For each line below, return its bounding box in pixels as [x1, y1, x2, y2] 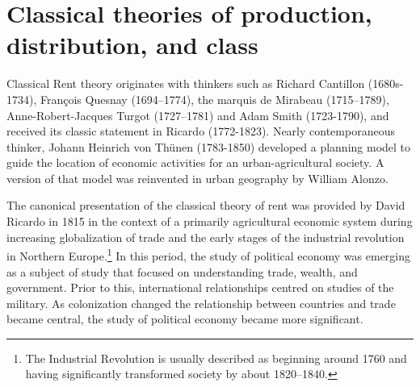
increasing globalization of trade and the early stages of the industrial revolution [6, 228, 405, 245]
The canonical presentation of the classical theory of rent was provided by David [6, 197, 405, 214]
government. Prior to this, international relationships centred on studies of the [6, 279, 394, 296]
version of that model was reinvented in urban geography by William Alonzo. [6, 169, 388, 186]
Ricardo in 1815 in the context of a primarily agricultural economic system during [6, 213, 413, 230]
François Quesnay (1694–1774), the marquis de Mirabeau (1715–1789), [40, 90, 389, 107]
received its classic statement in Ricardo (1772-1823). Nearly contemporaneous [6, 123, 395, 139]
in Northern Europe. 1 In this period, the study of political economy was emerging [6, 245, 411, 264]
